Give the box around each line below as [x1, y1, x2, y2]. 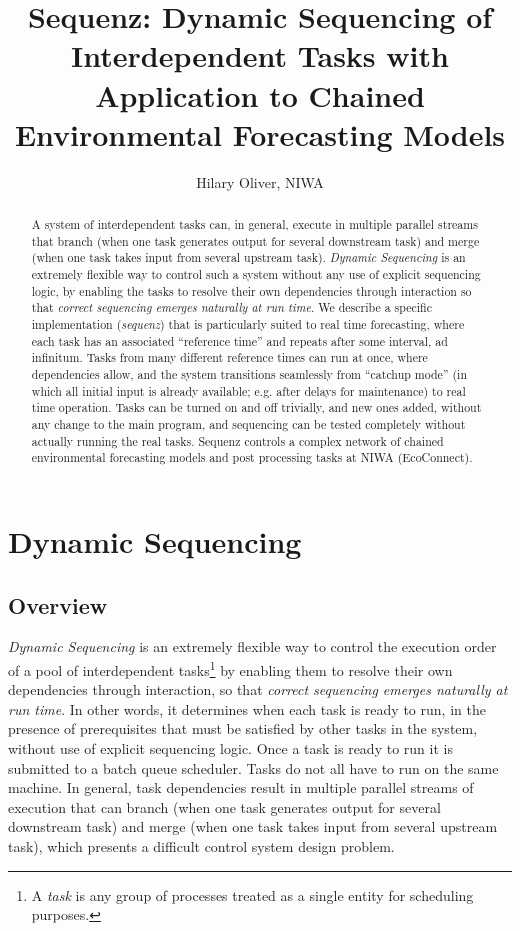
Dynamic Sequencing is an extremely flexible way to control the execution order [8, 636, 497, 657]
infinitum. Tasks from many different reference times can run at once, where [31, 349, 428, 366]
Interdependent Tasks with [71, 35, 449, 76]
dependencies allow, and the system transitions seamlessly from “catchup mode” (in [31, 365, 468, 382]
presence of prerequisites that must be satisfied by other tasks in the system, [8, 718, 478, 739]
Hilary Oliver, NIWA [196, 171, 324, 192]
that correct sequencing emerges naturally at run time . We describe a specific [31, 299, 432, 316]
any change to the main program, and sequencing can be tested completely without [31, 415, 466, 432]
